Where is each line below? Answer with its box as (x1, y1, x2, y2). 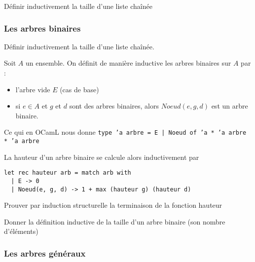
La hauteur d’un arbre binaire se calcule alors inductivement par (4, 151, 199, 162)
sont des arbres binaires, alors (69, 101, 159, 111)
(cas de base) (60, 84, 99, 94)
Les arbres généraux (4, 247, 86, 259)
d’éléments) (4, 226, 38, 236)
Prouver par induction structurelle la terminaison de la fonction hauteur (4, 200, 222, 210)
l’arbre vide (15, 84, 50, 94)
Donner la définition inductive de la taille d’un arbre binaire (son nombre (4, 216, 225, 226)
